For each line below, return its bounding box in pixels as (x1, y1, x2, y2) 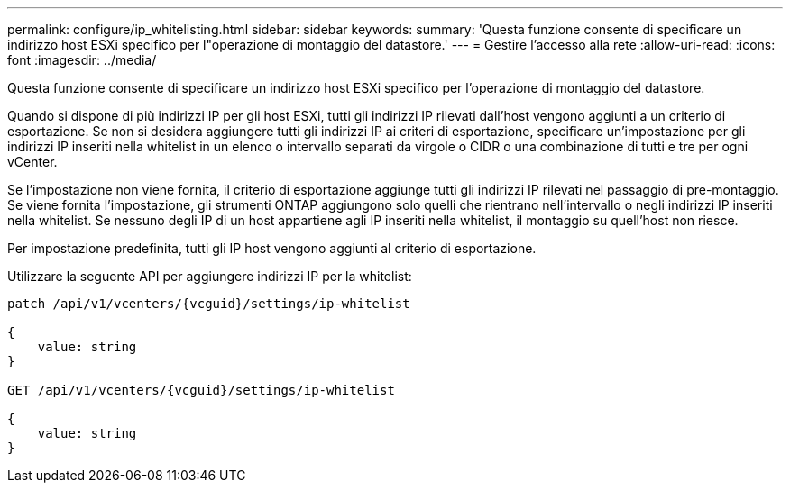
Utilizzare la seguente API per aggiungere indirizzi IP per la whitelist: (7, 268, 412, 284)
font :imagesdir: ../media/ (7, 52, 157, 68)
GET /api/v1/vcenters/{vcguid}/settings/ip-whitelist (7, 383, 395, 397)
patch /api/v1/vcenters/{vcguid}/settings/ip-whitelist (7, 296, 410, 311)
